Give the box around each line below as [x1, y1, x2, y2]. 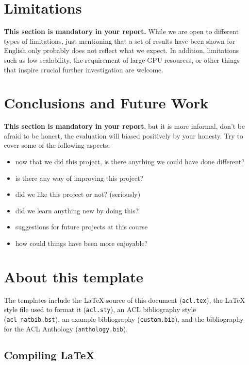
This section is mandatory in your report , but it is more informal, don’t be [4, 121, 245, 131]
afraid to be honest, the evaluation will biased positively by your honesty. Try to [4, 130, 243, 140]
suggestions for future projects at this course [15, 222, 148, 232]
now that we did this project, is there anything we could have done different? [15, 156, 245, 166]
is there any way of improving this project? [15, 173, 144, 183]
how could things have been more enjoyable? [15, 238, 148, 248]
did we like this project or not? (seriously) [15, 189, 141, 199]
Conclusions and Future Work [4, 93, 209, 113]
